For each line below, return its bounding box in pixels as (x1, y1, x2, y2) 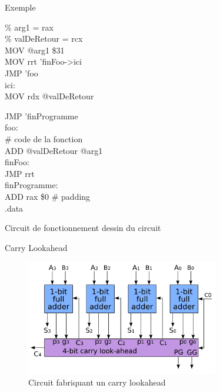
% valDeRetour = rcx (5, 32, 83, 45)
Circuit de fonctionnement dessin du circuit (5, 222, 161, 234)
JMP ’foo (5, 66, 38, 79)
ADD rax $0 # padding (5, 190, 91, 202)
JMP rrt (5, 167, 35, 179)
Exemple (5, 1, 36, 13)
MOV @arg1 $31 (5, 43, 65, 56)
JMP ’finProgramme (5, 109, 78, 122)
